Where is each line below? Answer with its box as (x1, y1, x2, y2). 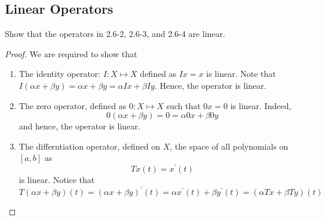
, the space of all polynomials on (170, 140, 289, 152)
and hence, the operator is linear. (19, 120, 140, 132)
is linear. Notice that (19, 173, 95, 186)
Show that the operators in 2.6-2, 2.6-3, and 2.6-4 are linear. (5, 27, 225, 40)
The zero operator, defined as (19, 99, 127, 111)
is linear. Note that (206, 67, 276, 80)
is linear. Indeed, (230, 99, 292, 111)
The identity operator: (19, 67, 101, 80)
